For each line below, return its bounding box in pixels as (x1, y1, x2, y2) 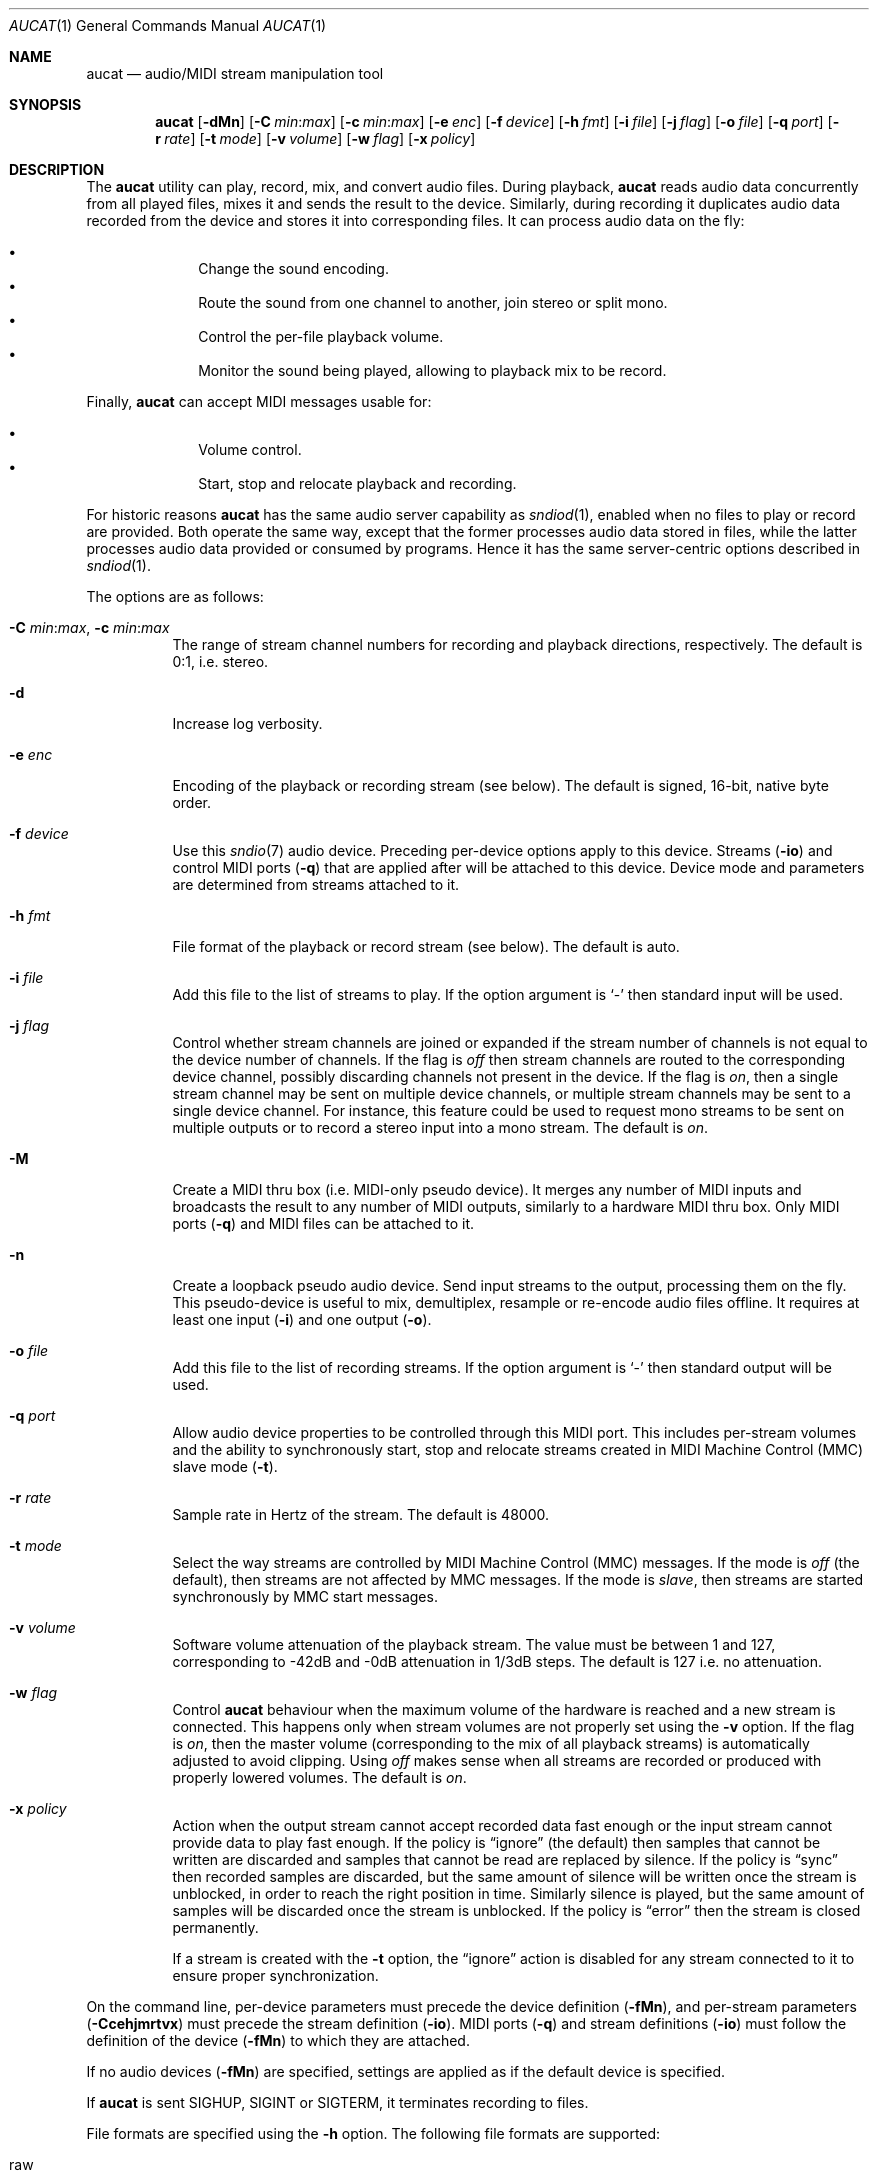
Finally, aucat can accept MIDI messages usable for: (86, 393, 432, 410)
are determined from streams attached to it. (172, 876, 460, 893)
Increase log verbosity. (172, 715, 323, 732)
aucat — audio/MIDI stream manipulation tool (86, 65, 384, 82)
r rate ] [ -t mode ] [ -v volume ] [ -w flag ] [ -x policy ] (155, 130, 476, 147)
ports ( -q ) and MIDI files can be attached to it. (172, 1215, 475, 1232)
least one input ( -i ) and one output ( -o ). (172, 1311, 432, 1328)
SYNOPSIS (9, 96, 82, 113)
